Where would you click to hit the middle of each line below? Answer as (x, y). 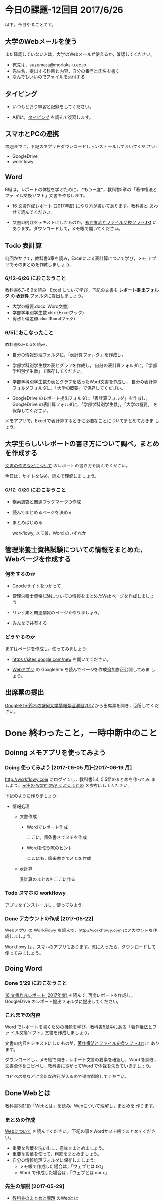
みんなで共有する (29, 623)
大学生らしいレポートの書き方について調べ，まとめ (82, 444)
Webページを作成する (38, 559)
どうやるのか (20, 637)
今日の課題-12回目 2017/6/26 (64, 10)
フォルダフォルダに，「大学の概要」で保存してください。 (69, 388)
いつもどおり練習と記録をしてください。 (53, 106)
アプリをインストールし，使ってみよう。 (46, 905)
